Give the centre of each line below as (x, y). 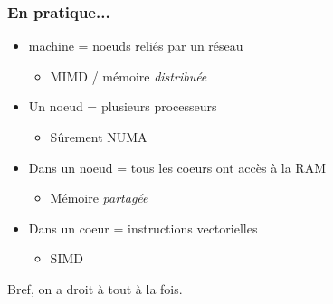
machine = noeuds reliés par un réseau (136, 46)
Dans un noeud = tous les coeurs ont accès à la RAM (177, 167)
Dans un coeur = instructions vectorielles (143, 228)
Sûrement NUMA (99, 137)
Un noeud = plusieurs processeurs (123, 106)
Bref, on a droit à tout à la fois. (95, 288)
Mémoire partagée (99, 198)
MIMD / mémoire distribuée (128, 76)
